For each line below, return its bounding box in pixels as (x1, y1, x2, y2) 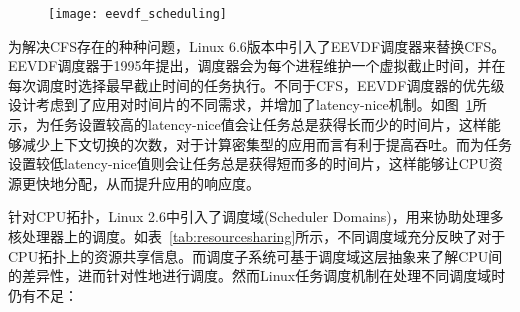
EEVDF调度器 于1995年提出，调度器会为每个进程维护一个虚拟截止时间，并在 (8, 55, 506, 76)
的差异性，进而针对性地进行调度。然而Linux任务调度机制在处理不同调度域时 (8, 265, 506, 286)
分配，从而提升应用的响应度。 (63, 172, 260, 193)
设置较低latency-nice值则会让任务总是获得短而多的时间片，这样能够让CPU (8, 153, 489, 174)
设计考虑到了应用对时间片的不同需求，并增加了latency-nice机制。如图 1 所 (8, 94, 487, 115)
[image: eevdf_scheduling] (48, 7, 227, 21)
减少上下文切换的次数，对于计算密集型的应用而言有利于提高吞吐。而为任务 (21, 133, 512, 154)
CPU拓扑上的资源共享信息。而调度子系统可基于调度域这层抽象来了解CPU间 (8, 245, 503, 266)
